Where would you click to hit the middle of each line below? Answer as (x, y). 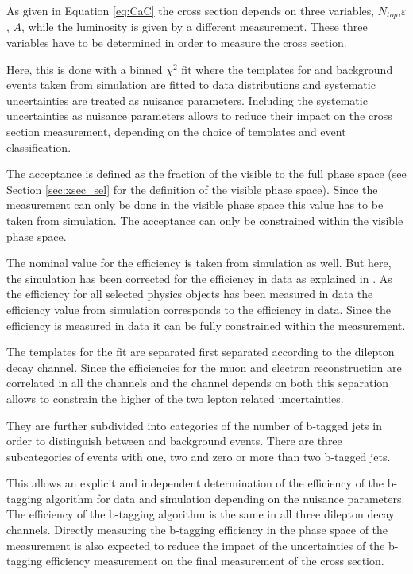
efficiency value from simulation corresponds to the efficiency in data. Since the (199, 309)
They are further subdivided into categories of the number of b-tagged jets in (194, 425)
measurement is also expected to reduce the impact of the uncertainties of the (196, 545)
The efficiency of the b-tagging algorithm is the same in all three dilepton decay (201, 514)
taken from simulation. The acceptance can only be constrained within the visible (205, 220)
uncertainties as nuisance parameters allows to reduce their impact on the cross (199, 116)
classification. (39, 147)
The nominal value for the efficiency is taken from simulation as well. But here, (199, 263)
